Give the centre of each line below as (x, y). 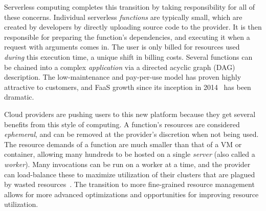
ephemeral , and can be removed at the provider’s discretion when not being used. (131, 134)
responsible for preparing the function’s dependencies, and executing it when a (127, 37)
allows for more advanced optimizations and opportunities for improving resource (131, 194)
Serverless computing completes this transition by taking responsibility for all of (129, 7)
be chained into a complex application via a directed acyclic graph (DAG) (120, 67)
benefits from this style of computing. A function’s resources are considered (122, 124)
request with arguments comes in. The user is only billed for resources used (122, 47)
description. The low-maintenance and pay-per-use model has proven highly (123, 77)
